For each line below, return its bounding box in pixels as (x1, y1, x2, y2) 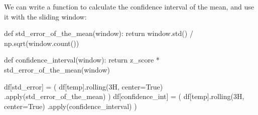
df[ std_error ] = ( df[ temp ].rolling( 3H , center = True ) (4, 81, 163, 91)
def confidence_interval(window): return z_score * (4, 54, 160, 65)
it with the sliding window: (4, 11, 87, 21)
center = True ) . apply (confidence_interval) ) (4, 100, 137, 111)
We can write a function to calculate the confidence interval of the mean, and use (4, 1, 254, 11)
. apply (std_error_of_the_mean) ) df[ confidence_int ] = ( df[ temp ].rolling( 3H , (4, 91, 244, 101)
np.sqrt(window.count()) (4, 37, 79, 48)
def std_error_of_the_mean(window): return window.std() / (4, 28, 193, 38)
